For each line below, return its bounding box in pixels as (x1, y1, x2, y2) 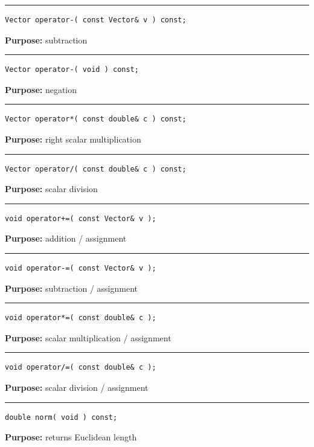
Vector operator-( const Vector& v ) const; (5, 16, 187, 24)
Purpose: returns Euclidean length (5, 431, 137, 443)
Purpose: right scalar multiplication (5, 132, 141, 145)
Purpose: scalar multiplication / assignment (5, 331, 171, 344)
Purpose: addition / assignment (5, 232, 127, 245)
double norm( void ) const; (5, 413, 118, 422)
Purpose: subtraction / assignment (5, 281, 138, 294)
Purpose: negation (5, 83, 77, 95)
